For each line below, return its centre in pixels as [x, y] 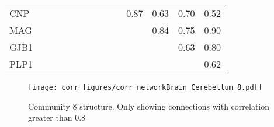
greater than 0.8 [57, 117]
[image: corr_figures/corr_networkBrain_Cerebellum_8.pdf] [145, 87]
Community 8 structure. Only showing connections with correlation [149, 106]
